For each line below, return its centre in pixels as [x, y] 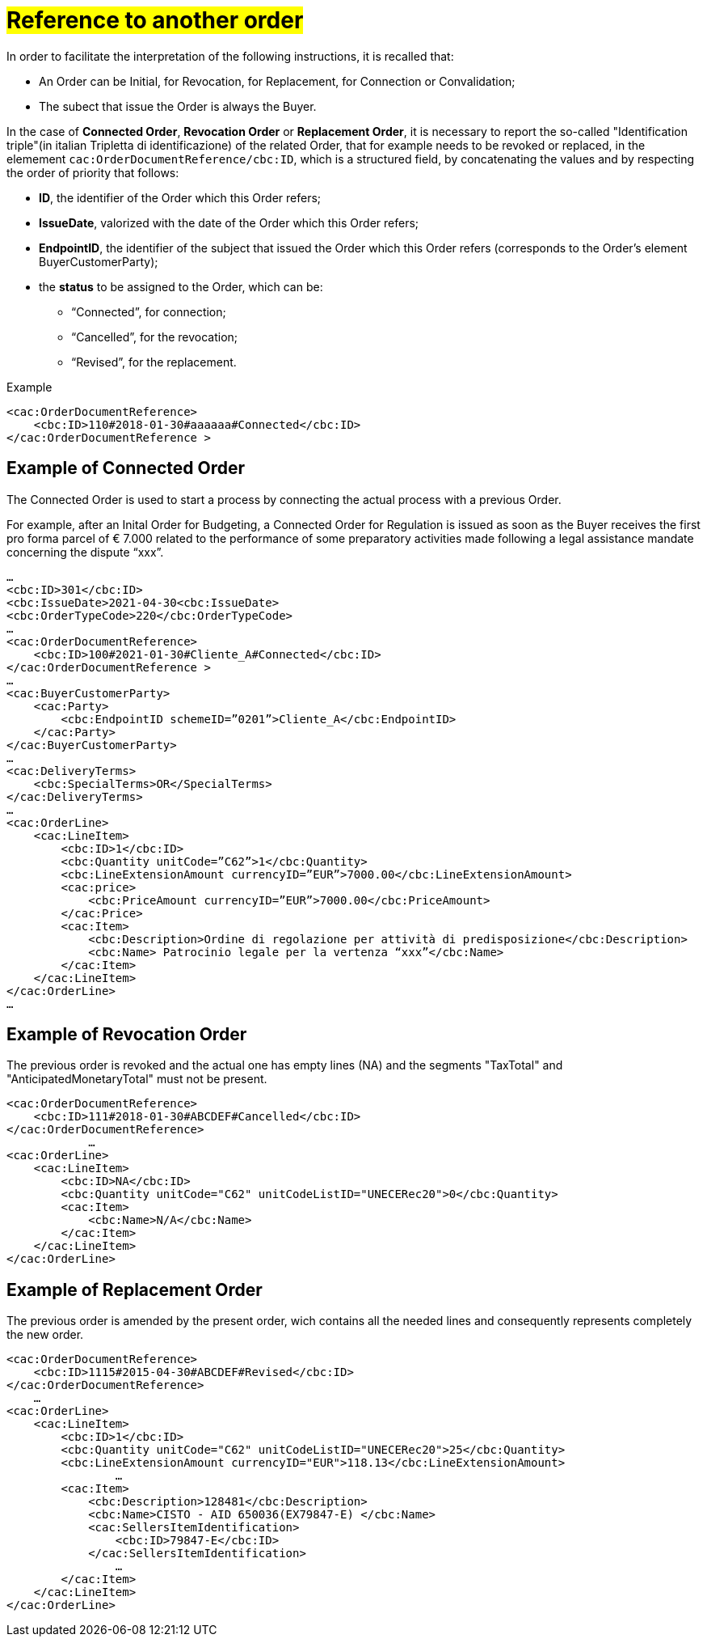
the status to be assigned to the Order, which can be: [181, 286]
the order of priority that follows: [93, 172]
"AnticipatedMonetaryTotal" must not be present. [137, 1079]
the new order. [45, 1335]
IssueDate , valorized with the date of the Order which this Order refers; [229, 222]
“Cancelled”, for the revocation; [155, 337]
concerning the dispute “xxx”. [85, 552]
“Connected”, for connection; [149, 311]
